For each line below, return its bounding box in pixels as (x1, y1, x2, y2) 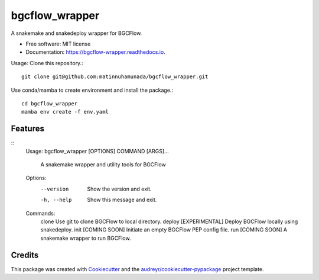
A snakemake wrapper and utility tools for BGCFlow (40, 160, 167, 168)
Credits (11, 250, 39, 260)
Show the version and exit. (87, 185, 152, 192)
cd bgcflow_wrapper (21, 100, 78, 107)
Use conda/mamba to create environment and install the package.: (11, 86, 174, 94)
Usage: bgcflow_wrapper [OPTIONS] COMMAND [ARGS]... (25, 147, 169, 155)
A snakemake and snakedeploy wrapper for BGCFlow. (11, 30, 142, 37)
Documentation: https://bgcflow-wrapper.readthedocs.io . (25, 49, 165, 56)
